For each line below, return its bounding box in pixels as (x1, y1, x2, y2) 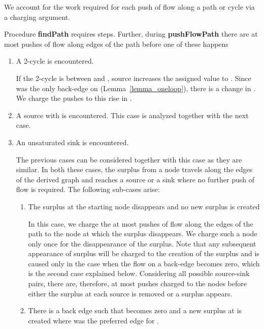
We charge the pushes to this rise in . (16, 93, 132, 103)
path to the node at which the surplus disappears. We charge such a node (28, 228, 257, 239)
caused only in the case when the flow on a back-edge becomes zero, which (28, 258, 260, 268)
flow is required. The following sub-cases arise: (16, 184, 160, 195)
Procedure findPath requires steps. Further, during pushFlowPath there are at (4, 29, 258, 39)
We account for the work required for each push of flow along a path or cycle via (4, 2, 255, 12)
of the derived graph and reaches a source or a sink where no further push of (16, 174, 255, 184)
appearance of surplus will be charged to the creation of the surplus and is (28, 248, 259, 259)
